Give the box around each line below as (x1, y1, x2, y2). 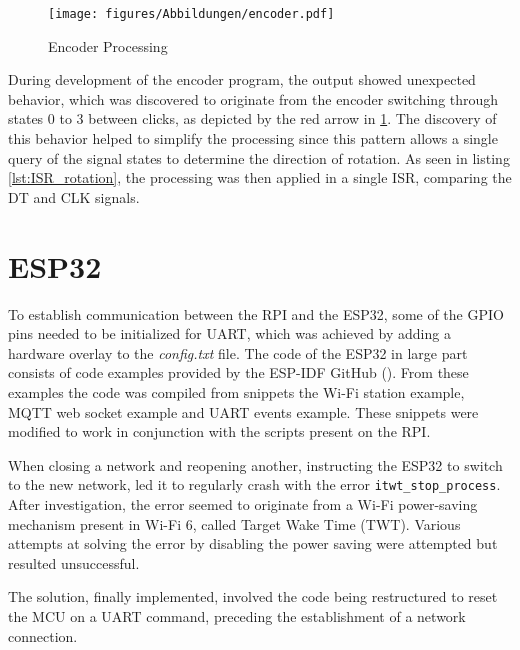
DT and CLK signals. (8, 186, 140, 207)
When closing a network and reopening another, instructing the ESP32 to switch (8, 454, 503, 475)
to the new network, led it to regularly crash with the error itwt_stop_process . (8, 474, 501, 495)
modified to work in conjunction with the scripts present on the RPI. (8, 421, 431, 442)
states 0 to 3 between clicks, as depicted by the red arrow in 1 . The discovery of (8, 108, 497, 129)
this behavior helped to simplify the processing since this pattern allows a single (8, 128, 498, 149)
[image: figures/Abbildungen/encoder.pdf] (48, 7, 335, 21)
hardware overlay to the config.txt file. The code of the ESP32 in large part (8, 342, 468, 363)
